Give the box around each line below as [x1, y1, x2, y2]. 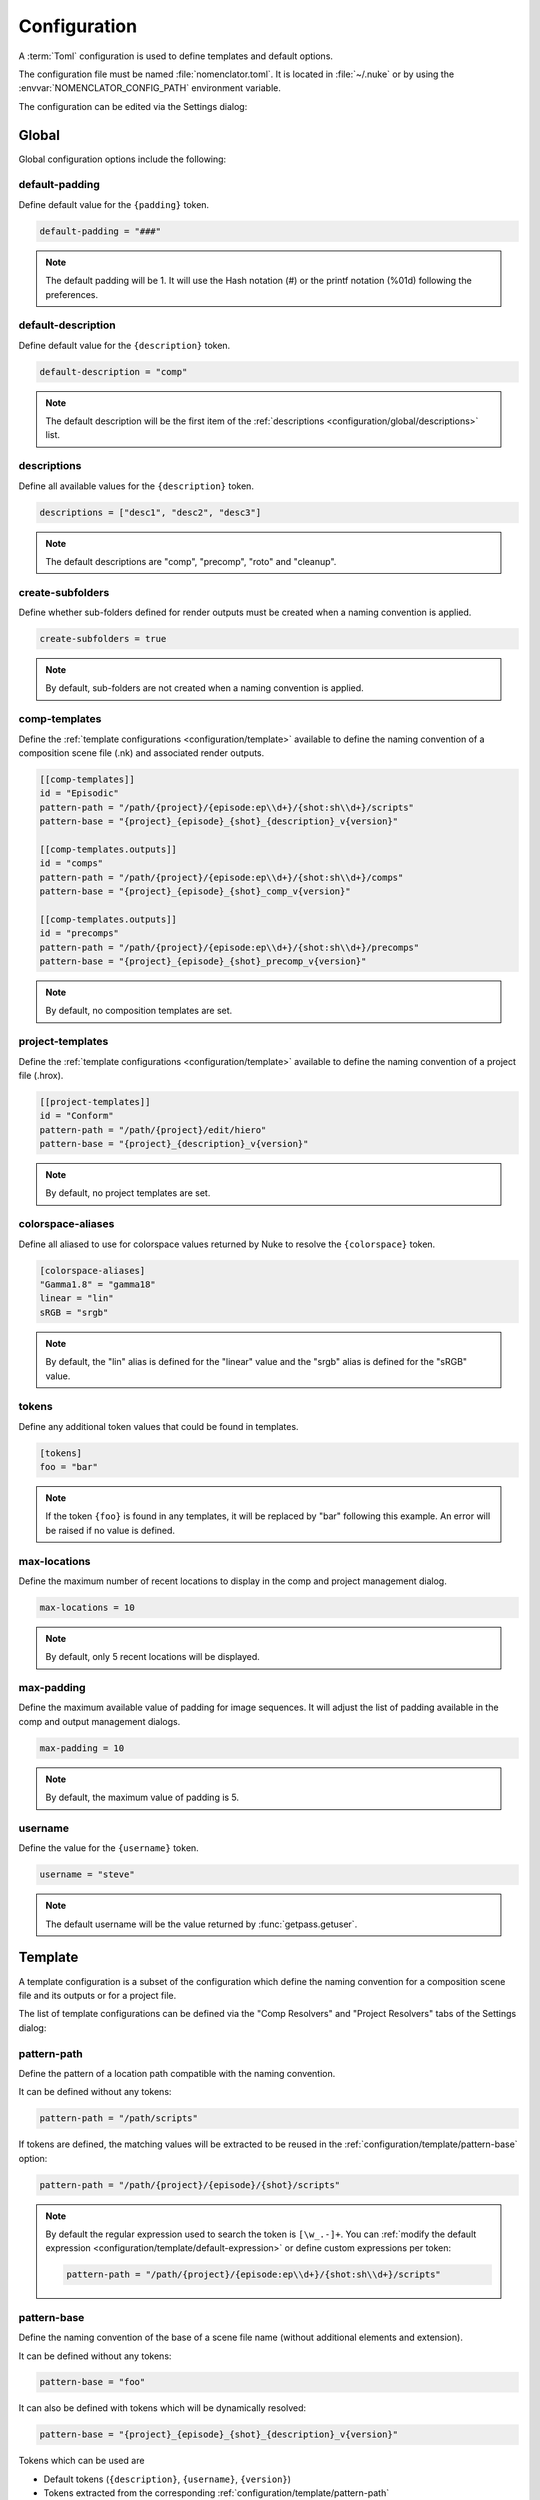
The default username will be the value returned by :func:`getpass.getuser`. [45, 1918, 358, 1930]
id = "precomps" [39, 928, 120, 939]
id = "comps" [39, 858, 104, 869]
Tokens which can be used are [18, 2455, 145, 2467]
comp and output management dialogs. [18, 1715, 181, 1727]
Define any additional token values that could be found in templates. [18, 1420, 299, 1432]
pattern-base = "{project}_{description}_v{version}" [39, 1138, 309, 1150]
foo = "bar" [39, 1461, 99, 1473]
